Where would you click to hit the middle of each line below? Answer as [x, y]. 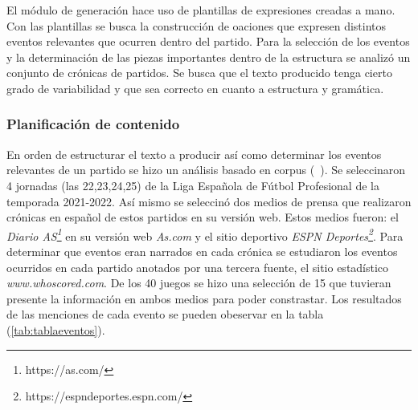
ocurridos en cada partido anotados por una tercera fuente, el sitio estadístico [198, 267]
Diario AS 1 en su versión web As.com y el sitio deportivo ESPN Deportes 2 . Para [205, 234]
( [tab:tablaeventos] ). [56, 329]
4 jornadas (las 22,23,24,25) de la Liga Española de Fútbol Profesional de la [193, 185]
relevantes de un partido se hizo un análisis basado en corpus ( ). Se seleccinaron [206, 170]
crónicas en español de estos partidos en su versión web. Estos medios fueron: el [203, 217]
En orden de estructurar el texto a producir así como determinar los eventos [194, 154]
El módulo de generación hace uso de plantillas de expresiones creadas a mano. [201, 10]
